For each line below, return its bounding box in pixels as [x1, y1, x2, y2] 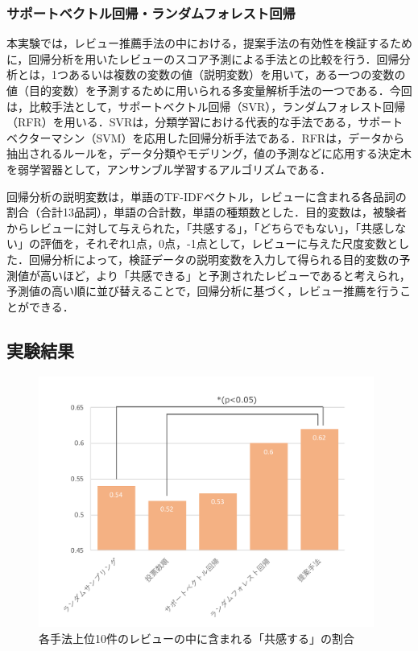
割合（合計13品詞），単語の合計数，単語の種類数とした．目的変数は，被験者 [6, 204, 407, 220]
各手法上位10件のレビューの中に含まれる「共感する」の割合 [39, 629, 354, 646]
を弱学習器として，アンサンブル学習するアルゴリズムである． [6, 160, 332, 177]
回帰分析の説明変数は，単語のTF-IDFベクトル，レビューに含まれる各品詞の [6, 187, 407, 204]
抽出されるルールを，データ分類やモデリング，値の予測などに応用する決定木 [6, 145, 412, 162]
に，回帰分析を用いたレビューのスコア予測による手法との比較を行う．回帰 [6, 50, 399, 67]
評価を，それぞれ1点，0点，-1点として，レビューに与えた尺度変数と [39, 235, 399, 252]
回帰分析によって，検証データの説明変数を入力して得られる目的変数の [28, 250, 399, 267]
